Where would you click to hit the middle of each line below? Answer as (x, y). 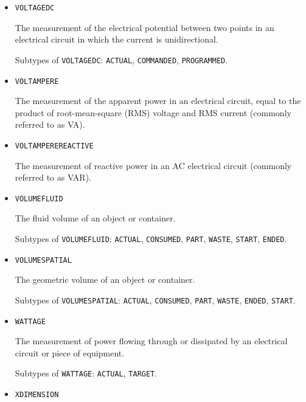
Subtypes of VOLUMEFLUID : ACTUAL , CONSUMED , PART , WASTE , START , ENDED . (151, 239)
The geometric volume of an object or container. (105, 279)
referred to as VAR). (53, 177)
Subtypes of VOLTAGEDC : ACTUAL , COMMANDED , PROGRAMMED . (121, 59)
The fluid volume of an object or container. (95, 218)
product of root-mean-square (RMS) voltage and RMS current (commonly (153, 112)
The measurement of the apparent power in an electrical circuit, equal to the (158, 101)
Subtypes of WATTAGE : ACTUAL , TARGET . (86, 373)
